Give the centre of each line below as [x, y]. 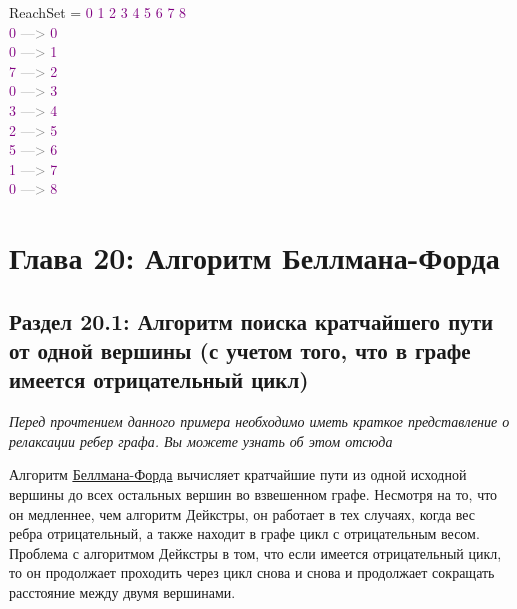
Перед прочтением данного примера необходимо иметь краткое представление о [259, 421]
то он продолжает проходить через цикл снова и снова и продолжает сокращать [252, 572]
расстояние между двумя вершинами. [122, 592]
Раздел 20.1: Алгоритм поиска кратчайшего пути [251, 320]
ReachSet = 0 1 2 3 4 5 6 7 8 [98, 12]
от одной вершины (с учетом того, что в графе [240, 350]
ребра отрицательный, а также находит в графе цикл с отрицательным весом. [244, 533]
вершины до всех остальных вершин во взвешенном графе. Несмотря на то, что [253, 494]
